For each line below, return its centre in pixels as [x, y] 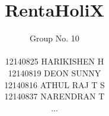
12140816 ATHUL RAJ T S [54, 84]
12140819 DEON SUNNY [54, 72]
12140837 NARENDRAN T [54, 96]
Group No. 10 [54, 38]
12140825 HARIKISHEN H [54, 61]
